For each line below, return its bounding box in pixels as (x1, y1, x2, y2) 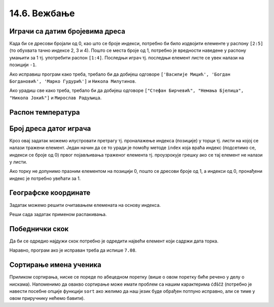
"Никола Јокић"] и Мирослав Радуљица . (9, 95, 101, 101)
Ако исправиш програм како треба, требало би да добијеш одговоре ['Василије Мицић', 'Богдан (9, 71, 231, 77)
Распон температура (9, 108, 80, 116)
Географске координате (9, 189, 91, 197)
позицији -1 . (9, 62, 37, 68)
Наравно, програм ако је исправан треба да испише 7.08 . (9, 247, 137, 254)
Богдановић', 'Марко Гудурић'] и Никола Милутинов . (9, 78, 136, 84)
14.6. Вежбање (9, 8, 75, 19)
